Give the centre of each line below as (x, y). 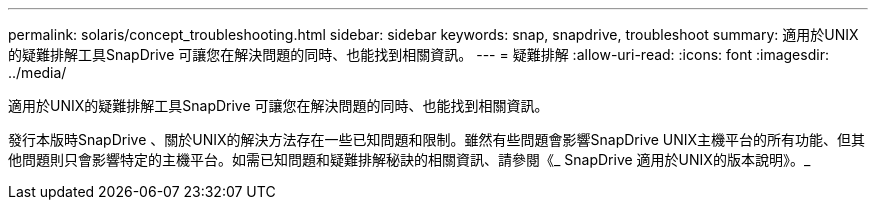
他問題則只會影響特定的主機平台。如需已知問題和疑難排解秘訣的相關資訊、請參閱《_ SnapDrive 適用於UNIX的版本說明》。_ (409, 159)
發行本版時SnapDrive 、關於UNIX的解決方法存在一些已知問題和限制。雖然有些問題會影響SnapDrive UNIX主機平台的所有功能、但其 (437, 139)
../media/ (37, 72)
